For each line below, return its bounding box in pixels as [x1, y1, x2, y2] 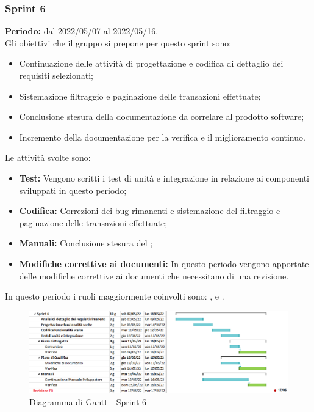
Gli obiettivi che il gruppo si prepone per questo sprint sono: [5, 36, 232, 49]
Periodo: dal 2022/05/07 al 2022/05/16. [5, 24, 159, 37]
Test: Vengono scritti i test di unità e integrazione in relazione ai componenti [19, 171, 309, 184]
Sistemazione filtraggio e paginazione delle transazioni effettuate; [19, 89, 261, 102]
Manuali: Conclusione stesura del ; [19, 237, 153, 249]
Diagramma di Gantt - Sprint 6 [29, 395, 147, 408]
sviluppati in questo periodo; [19, 183, 127, 196]
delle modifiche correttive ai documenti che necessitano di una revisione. [19, 269, 289, 282]
